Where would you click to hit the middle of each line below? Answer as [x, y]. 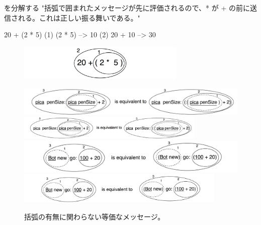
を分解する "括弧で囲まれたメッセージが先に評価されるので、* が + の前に [127, 8]
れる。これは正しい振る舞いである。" [79, 17]
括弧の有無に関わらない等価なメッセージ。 [95, 216]
